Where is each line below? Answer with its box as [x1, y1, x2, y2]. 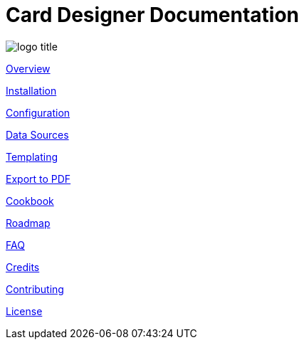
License [6, 304, 43, 317]
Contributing [6, 282, 64, 295]
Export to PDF [6, 172, 71, 185]
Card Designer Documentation [6, 3, 300, 27]
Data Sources [6, 128, 69, 141]
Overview [6, 62, 51, 75]
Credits [6, 260, 40, 273]
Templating [6, 150, 58, 163]
